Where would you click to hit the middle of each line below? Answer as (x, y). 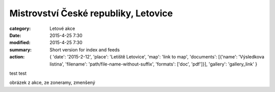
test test (18, 73)
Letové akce (62, 28)
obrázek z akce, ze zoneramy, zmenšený (52, 83)
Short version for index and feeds (85, 50)
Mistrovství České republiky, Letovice (91, 13)
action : (17, 57)
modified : (20, 43)
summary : (21, 50)
